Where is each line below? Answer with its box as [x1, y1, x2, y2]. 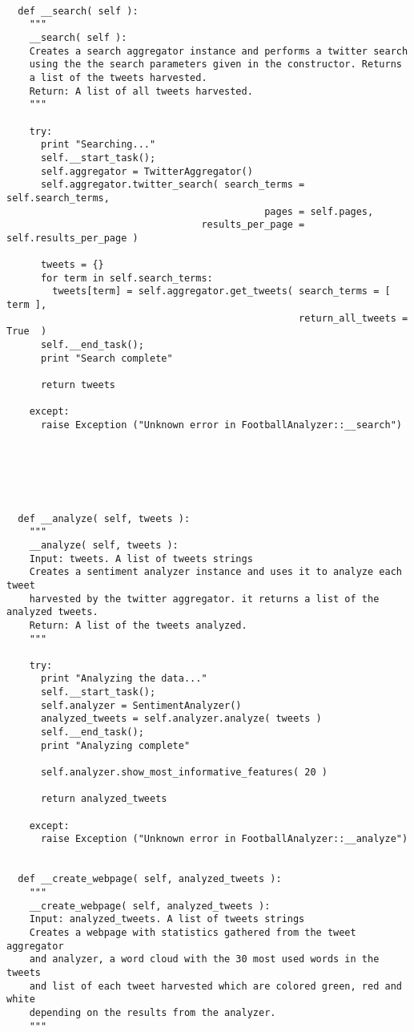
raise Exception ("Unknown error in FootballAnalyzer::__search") [40, 419, 402, 431]
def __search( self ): [18, 5, 139, 17]
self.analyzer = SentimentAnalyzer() [40, 699, 242, 711]
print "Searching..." [40, 139, 156, 151]
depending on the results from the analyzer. [29, 1006, 276, 1018]
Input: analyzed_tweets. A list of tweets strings [29, 913, 305, 925]
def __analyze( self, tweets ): [18, 512, 191, 524]
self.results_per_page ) [6, 232, 139, 244]
